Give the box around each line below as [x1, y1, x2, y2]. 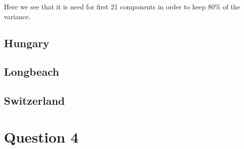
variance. [4, 11, 31, 21]
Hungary [4, 35, 50, 50]
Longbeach [4, 64, 59, 79]
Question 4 [4, 126, 79, 147]
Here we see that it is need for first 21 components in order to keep [4, 1, 206, 11]
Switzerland [4, 93, 65, 108]
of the [222, 1, 241, 11]
